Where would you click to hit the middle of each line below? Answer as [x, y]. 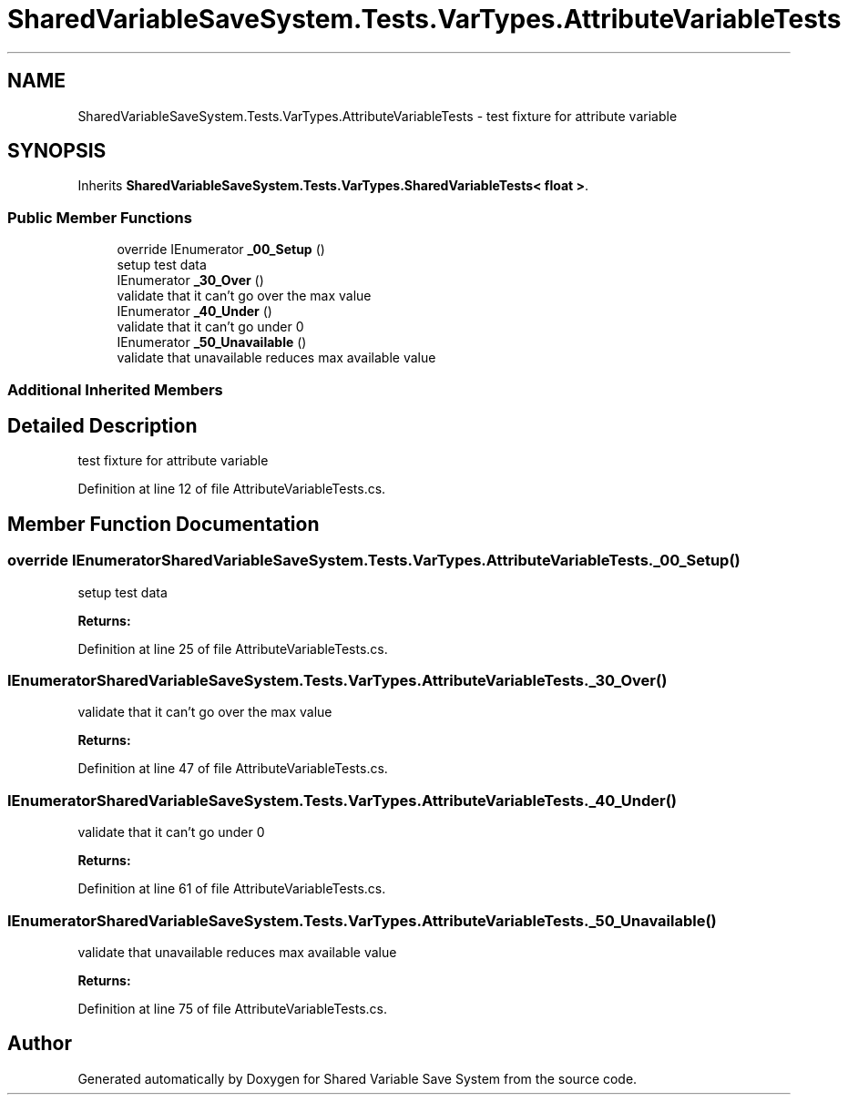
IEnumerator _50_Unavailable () [212, 342]
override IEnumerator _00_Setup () [221, 250]
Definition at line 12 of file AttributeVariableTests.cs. [232, 489]
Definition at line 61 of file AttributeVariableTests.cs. [232, 889]
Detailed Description [102, 425]
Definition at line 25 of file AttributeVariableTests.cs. [233, 648]
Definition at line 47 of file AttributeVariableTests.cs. [233, 769]
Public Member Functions [100, 217]
